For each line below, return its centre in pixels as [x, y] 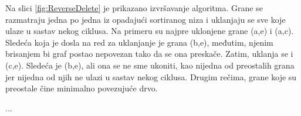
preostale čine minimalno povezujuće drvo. [82, 88]
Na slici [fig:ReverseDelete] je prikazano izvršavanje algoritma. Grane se [134, 8]
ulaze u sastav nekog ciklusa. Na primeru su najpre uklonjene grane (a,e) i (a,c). [150, 31]
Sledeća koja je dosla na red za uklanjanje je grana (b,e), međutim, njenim [139, 42]
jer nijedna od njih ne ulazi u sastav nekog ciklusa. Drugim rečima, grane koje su [151, 76]
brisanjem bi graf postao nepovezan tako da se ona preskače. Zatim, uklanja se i [149, 54]
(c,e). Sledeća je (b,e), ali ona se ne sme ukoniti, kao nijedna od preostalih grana [150, 65]
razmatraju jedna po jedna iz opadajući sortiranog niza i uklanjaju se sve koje [146, 19]
